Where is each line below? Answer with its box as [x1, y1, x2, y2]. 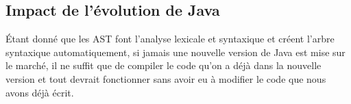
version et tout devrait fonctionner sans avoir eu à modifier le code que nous [5, 71, 326, 86]
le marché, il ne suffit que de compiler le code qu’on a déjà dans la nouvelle [5, 58, 322, 73]
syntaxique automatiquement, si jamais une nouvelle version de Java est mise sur [5, 44, 346, 59]
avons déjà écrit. [5, 85, 74, 99]
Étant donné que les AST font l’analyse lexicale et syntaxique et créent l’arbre [5, 31, 335, 46]
